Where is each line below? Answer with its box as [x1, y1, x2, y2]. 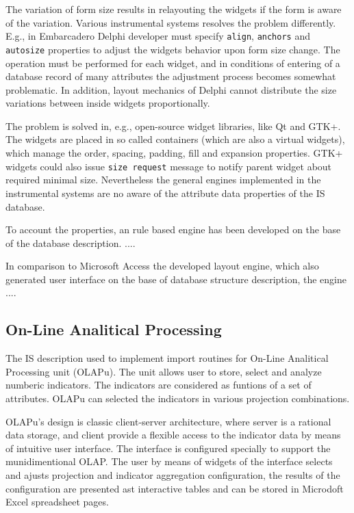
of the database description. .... [5, 235, 136, 250]
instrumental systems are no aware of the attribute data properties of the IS [5, 185, 325, 200]
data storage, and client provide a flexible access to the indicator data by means [5, 428, 341, 442]
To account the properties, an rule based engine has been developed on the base [5, 222, 341, 237]
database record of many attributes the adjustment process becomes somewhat [5, 69, 336, 83]
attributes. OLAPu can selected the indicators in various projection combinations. [5, 391, 350, 406]
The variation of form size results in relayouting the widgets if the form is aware [5, 2, 342, 16]
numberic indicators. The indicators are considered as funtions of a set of [5, 378, 312, 392]
